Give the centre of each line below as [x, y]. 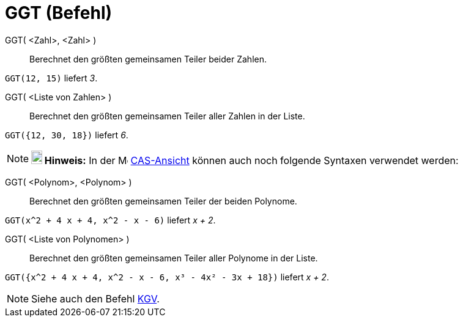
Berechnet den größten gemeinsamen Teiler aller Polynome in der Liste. [174, 258]
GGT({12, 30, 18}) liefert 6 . [67, 135]
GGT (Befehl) [59, 13]
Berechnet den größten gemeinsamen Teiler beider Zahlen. [148, 59]
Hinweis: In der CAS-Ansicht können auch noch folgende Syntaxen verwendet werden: [251, 160]
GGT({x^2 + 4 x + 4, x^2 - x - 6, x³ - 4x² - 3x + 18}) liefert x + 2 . [167, 277]
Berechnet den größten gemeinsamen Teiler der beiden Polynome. [163, 201]
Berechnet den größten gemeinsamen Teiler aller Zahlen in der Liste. [167, 116]
